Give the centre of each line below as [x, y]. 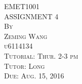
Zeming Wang [26, 36]
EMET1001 [22, 6]
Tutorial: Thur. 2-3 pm [41, 55]
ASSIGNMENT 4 [31, 16]
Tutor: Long [25, 66]
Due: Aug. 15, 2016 [34, 76]
